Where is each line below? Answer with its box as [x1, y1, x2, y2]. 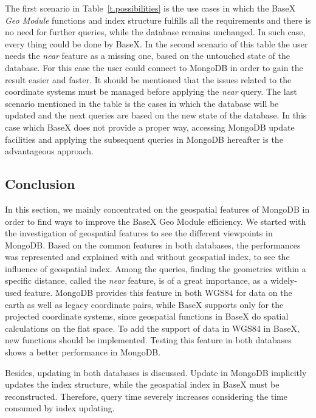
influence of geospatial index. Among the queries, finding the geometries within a [5, 262, 306, 275]
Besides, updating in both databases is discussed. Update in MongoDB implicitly [5, 366, 307, 379]
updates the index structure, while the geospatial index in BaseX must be [5, 378, 280, 391]
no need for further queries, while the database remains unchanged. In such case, [5, 26, 306, 38]
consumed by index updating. [5, 402, 115, 414]
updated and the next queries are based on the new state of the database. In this [5, 109, 307, 122]
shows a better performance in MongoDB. [5, 346, 161, 358]
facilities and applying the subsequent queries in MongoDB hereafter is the [5, 132, 283, 145]
